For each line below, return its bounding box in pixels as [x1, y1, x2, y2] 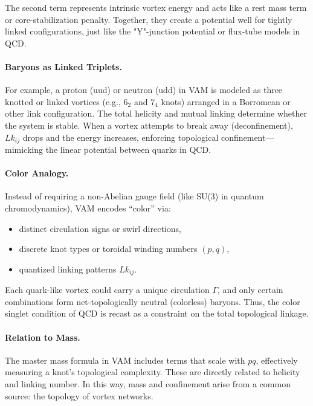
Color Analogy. [5, 167, 69, 179]
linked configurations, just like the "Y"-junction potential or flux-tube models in [5, 25, 300, 37]
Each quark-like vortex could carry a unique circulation [5, 283, 210, 296]
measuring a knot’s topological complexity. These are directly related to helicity [5, 366, 300, 378]
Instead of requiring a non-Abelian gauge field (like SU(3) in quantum [5, 190, 264, 202]
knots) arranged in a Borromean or [161, 95, 291, 108]
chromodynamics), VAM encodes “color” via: [5, 201, 171, 214]
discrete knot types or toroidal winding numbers [19, 242, 198, 255]
